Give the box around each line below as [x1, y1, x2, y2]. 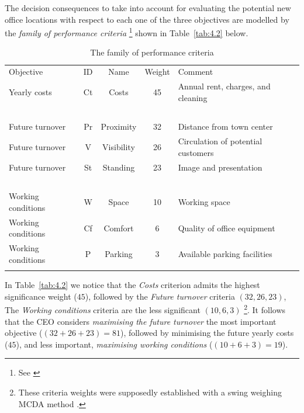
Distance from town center [178, 120, 273, 133]
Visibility [102, 141, 135, 153]
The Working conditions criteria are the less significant [5, 304, 201, 316]
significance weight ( [5, 290, 77, 302]
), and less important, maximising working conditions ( [16, 338, 213, 350]
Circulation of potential [178, 135, 262, 147]
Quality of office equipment [178, 221, 275, 234]
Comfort [103, 221, 134, 234]
